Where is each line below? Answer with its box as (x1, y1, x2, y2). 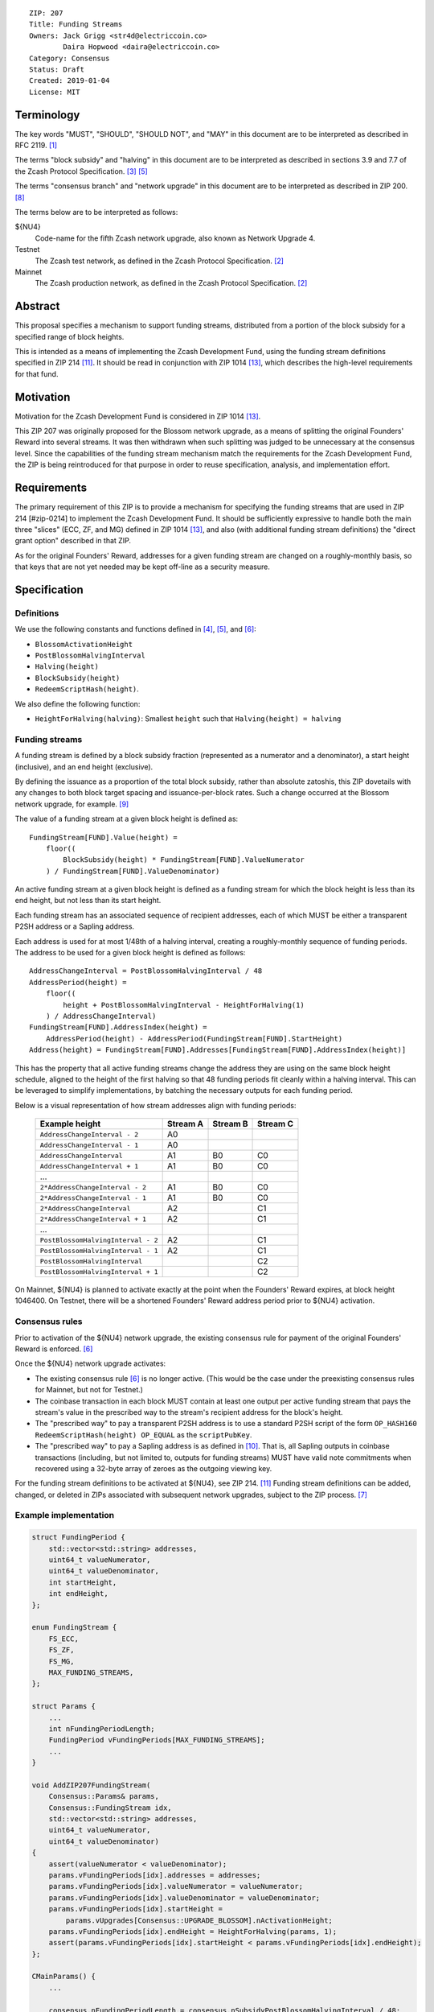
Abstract (14, 299, 60, 313)
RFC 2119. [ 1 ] (14, 141, 58, 150)
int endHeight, (48, 1589, 108, 1598)
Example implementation (14, 1510, 115, 1521)
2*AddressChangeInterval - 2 (39, 1183, 147, 1191)
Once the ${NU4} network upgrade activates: (14, 1359, 166, 1368)
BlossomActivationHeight (35, 640, 133, 649)
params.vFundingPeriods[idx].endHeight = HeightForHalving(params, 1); (48, 1927, 338, 1936)
